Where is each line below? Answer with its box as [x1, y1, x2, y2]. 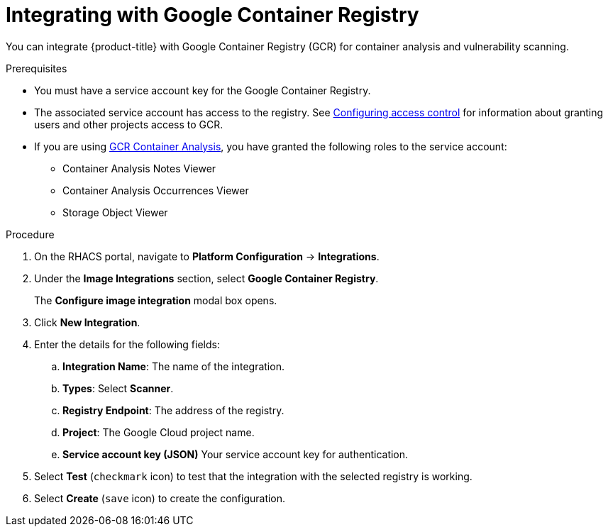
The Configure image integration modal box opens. [34, 294, 277, 306]
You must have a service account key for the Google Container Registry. [34, 84, 371, 96]
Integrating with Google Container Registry [6, 3, 419, 27]
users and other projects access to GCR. [34, 118, 223, 131]
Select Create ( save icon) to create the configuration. [34, 492, 286, 504]
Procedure [6, 228, 55, 240]
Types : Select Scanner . [62, 382, 174, 394]
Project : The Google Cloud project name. [62, 426, 255, 438]
